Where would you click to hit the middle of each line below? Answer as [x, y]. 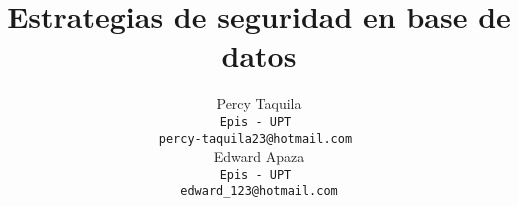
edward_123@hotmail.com [259, 191]
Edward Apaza [259, 156]
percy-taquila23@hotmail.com [255, 138]
